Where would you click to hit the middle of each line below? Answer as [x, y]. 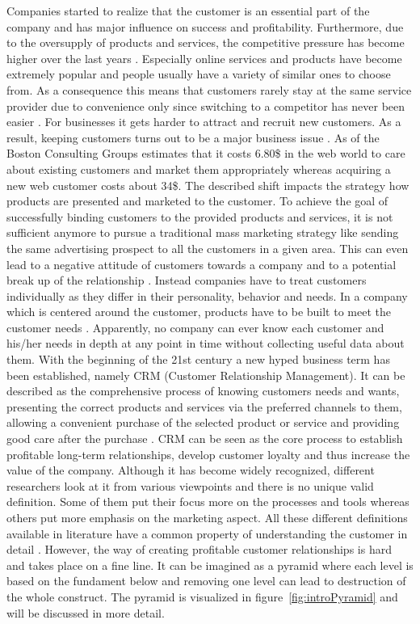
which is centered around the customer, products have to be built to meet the [199, 312]
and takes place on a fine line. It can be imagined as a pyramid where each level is [210, 565]
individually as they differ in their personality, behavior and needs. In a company [207, 295]
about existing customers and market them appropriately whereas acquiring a [199, 169]
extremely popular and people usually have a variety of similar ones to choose [199, 74]
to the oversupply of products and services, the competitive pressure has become [206, 42]
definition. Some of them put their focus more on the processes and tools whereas [208, 502]
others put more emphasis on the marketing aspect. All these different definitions [207, 517]
